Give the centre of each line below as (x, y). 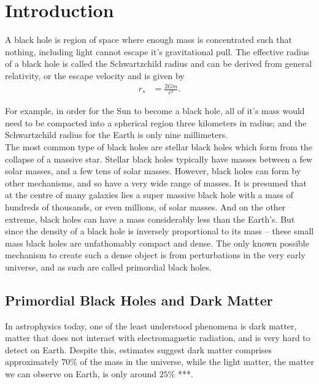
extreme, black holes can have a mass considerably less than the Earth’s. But (150, 219)
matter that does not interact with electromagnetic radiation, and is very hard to (158, 338)
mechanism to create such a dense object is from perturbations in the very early (155, 255)
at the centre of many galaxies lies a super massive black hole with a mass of (149, 195)
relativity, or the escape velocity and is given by (95, 75)
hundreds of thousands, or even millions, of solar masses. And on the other (145, 206)
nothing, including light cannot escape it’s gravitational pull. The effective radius (157, 51)
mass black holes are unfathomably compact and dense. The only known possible (157, 243)
